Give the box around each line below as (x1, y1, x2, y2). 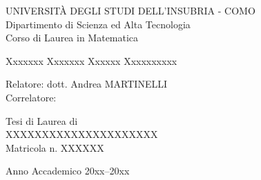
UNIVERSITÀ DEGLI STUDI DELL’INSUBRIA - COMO (6, 3, 255, 17)
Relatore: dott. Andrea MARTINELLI (6, 77, 168, 91)
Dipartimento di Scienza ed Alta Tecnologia (6, 17, 191, 31)
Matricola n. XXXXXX (6, 140, 104, 154)
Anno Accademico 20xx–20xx (6, 163, 130, 178)
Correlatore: (6, 90, 57, 104)
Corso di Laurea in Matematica (6, 30, 139, 45)
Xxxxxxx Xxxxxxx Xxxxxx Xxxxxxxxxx (6, 53, 177, 68)
